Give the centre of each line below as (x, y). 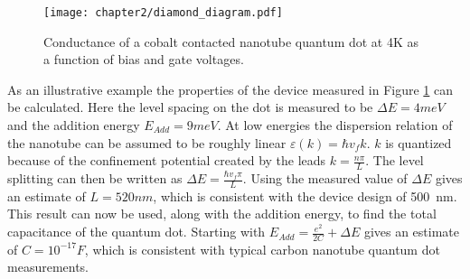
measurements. (48, 267)
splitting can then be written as (95, 178)
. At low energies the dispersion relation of (335, 125)
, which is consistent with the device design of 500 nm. (305, 195)
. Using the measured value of (325, 178)
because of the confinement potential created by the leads (167, 160)
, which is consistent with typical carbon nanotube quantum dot (262, 249)
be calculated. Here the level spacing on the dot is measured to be (190, 107)
